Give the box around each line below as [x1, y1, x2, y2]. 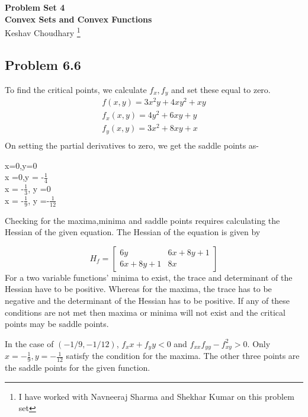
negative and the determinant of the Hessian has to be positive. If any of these [5, 294, 290, 306]
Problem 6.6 [5, 55, 81, 73]
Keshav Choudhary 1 [5, 25, 81, 39]
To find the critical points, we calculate [5, 83, 147, 95]
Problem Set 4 [5, 1, 65, 13]
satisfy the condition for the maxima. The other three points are [66, 349, 300, 362]
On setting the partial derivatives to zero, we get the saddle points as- [5, 139, 259, 151]
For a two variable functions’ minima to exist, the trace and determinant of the [5, 271, 293, 283]
